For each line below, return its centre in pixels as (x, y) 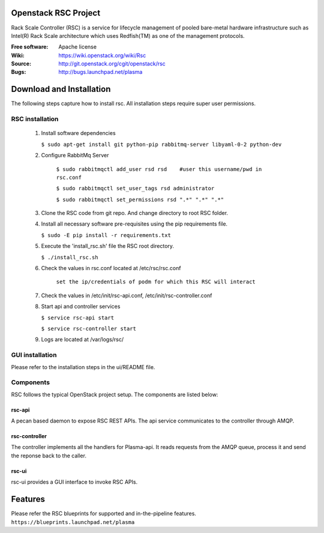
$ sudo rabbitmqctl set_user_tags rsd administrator (135, 188)
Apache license (78, 47)
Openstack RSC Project (56, 13)
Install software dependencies (79, 133)
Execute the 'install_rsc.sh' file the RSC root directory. (107, 246)
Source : (21, 64)
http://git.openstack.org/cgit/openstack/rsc (112, 64)
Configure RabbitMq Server (75, 155)
